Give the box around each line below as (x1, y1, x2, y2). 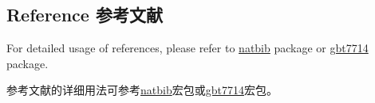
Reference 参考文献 (6, 2, 163, 27)
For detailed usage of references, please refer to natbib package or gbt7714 (6, 40, 369, 56)
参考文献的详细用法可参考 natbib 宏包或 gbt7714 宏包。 (6, 82, 278, 98)
